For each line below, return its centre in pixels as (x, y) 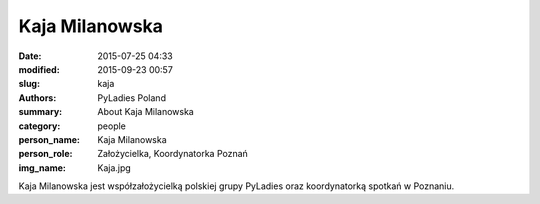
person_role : (45, 154)
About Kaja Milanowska (145, 112)
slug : (29, 84)
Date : (30, 56)
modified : (39, 69)
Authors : (37, 97)
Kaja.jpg (114, 167)
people (112, 126)
